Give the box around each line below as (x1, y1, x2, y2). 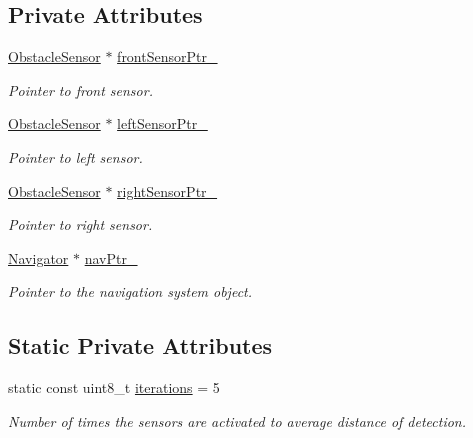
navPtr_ (84, 247, 138, 268)
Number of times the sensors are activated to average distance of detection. (8, 410, 467, 431)
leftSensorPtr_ (117, 113, 208, 134)
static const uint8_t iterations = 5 (8, 377, 220, 398)
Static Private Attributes (8, 330, 273, 361)
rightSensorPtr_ (117, 180, 218, 201)
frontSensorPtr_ (117, 46, 218, 67)
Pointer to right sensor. (8, 214, 153, 235)
